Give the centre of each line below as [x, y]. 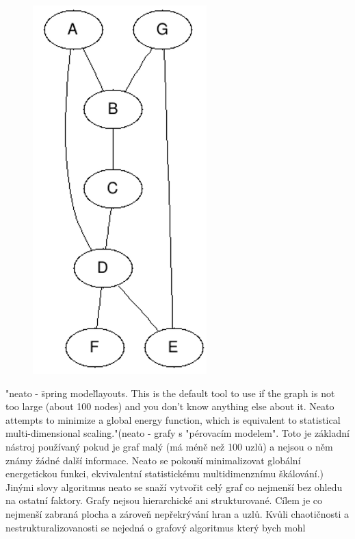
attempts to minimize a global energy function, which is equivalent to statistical [173, 419]
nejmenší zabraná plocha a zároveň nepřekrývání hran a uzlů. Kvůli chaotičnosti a [177, 514]
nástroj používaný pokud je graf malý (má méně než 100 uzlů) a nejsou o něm [169, 447]
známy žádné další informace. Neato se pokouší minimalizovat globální [153, 460]
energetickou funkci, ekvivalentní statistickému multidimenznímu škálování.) [165, 474]
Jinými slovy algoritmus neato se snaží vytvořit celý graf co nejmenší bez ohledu [174, 487]
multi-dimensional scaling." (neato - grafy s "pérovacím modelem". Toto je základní [177, 433]
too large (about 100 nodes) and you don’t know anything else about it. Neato [170, 406]
